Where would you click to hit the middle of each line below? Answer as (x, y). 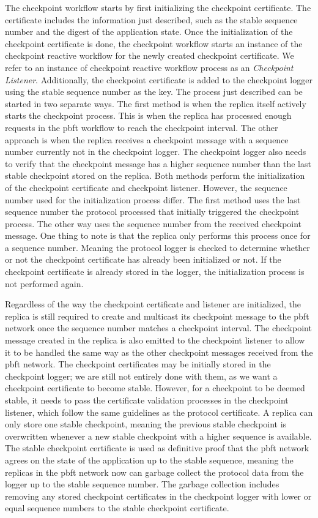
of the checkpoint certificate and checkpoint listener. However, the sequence (146, 187)
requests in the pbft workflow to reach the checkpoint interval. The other (142, 127)
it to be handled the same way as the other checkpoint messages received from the (159, 352)
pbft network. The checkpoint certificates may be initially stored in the (138, 364)
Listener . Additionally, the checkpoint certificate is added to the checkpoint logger (159, 79)
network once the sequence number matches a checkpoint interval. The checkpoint (158, 328)
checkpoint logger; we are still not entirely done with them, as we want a (141, 376)
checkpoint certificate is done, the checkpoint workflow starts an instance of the (154, 43)
